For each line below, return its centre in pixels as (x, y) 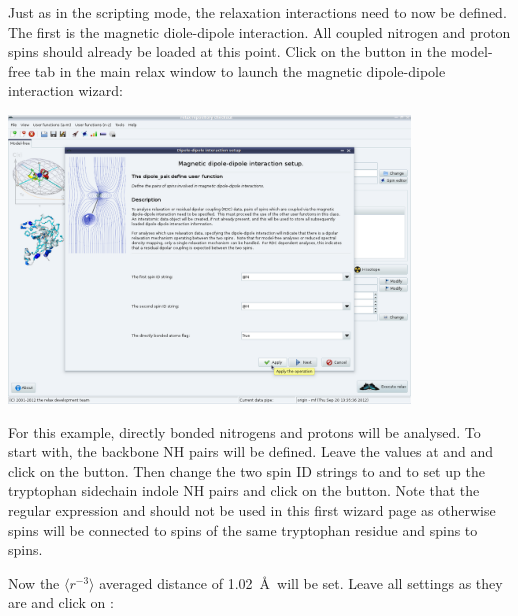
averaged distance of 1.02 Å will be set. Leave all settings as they (301, 582)
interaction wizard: (65, 90)
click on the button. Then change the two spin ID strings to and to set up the (246, 470)
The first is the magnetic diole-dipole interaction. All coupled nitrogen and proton (259, 31)
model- (471, 51)
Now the (34, 582)
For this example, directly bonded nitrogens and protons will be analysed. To (244, 431)
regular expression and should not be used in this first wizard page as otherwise (252, 509)
